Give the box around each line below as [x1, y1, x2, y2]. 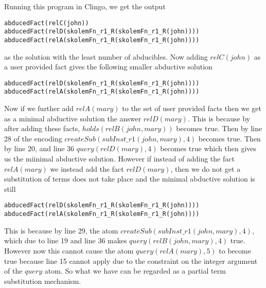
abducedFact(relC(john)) [4, 19, 89, 27]
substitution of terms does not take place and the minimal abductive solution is [4, 173, 255, 184]
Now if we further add [4, 103, 74, 114]
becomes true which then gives [160, 143, 257, 154]
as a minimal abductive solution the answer [4, 113, 141, 123]
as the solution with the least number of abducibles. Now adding [4, 51, 208, 62]
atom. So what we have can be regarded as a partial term [44, 265, 226, 276]
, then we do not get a [170, 163, 241, 174]
